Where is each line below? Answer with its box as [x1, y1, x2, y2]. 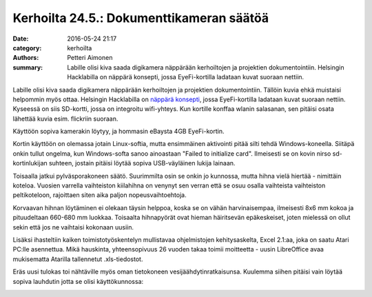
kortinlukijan [12, 159, 48, 167]
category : [12, 43, 42, 52]
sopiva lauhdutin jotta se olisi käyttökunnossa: [12, 277, 144, 285]
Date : [12, 34, 29, 43]
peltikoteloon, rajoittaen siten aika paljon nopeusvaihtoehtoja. [12, 191, 187, 199]
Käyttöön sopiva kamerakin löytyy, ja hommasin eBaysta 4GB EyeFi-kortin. [12, 127, 225, 136]
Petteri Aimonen [67, 54, 113, 62]
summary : [12, 63, 43, 72]
